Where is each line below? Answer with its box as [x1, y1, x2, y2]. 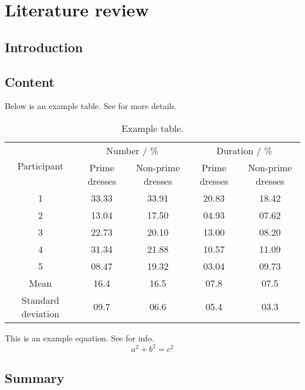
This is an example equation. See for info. [5, 331, 154, 344]
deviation [21, 306, 60, 320]
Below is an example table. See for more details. [5, 100, 177, 112]
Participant [17, 158, 64, 172]
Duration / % [216, 143, 272, 157]
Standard [21, 293, 59, 307]
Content [5, 72, 55, 90]
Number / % [106, 143, 158, 157]
